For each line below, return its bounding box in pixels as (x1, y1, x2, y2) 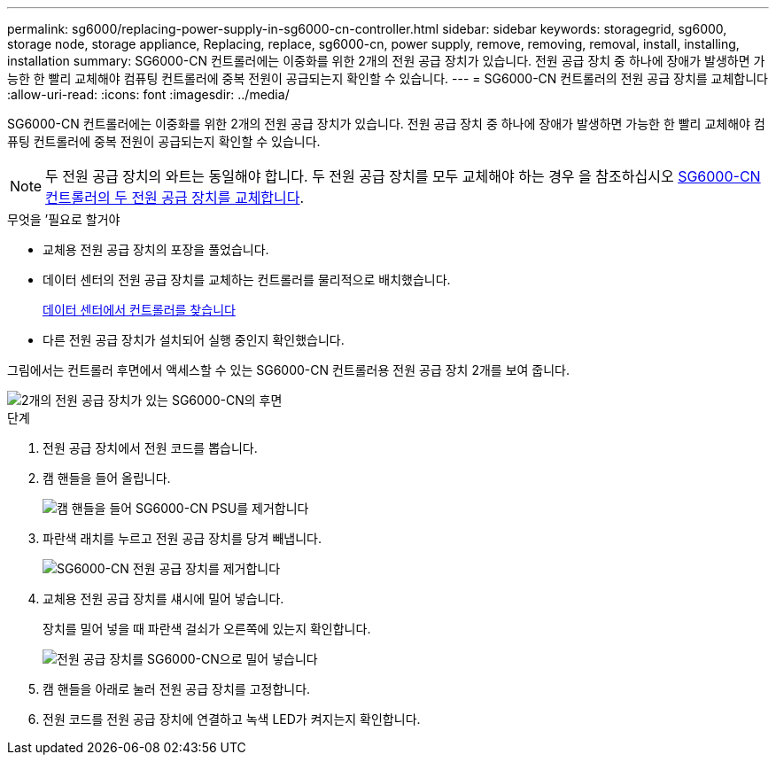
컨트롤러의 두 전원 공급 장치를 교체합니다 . (45, 189, 305, 206)
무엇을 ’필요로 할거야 (7, 212, 120, 227)
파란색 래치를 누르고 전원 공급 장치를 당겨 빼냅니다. (43, 531, 322, 546)
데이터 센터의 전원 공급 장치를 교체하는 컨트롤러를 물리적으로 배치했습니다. (43, 272, 451, 287)
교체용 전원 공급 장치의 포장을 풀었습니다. (43, 242, 269, 257)
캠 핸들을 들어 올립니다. (43, 470, 171, 486)
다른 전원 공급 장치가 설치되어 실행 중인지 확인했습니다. (43, 332, 345, 347)
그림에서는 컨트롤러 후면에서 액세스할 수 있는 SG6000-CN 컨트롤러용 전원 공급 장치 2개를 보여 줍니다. (7, 362, 570, 377)
